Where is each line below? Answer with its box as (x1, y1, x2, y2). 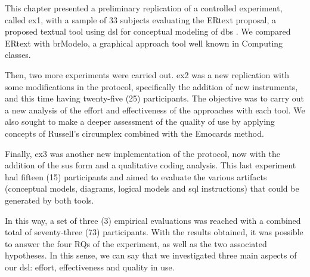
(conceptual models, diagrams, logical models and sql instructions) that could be (5, 182, 299, 195)
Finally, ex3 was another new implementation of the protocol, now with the (5, 147, 280, 159)
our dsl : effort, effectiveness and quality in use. (5, 260, 175, 273)
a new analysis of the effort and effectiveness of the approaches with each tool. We (5, 103, 305, 116)
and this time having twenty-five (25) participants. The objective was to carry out (5, 92, 304, 104)
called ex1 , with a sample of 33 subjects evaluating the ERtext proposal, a (5, 13, 276, 26)
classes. (5, 48, 31, 61)
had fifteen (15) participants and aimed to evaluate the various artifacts (5, 170, 267, 183)
